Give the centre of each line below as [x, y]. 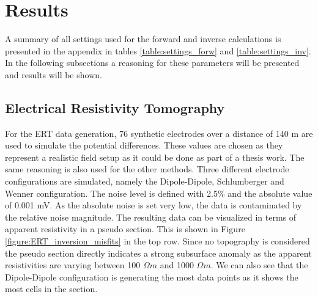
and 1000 [177, 265]
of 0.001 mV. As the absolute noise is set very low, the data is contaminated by [153, 205]
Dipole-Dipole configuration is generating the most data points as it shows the [152, 277]
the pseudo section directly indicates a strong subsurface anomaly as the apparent [158, 253]
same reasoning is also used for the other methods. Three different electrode [147, 169]
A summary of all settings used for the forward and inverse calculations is [143, 39]
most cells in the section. [51, 289]
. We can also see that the [259, 265]
